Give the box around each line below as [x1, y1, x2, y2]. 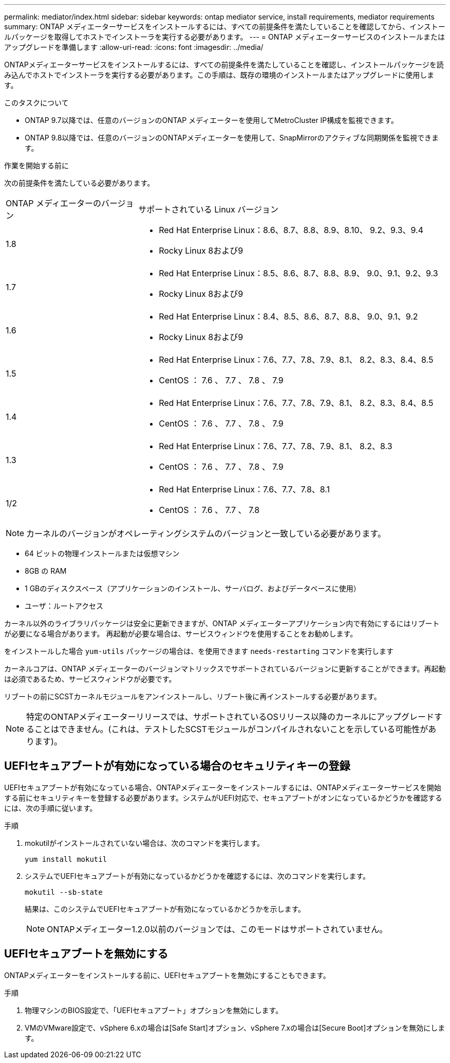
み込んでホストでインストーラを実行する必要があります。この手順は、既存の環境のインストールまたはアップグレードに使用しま [4, 70, 435, 79]
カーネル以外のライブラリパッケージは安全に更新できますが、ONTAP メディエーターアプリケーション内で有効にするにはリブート [4, 619, 440, 628]
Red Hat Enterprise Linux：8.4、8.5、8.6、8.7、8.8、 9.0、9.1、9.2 [159, 311, 418, 322]
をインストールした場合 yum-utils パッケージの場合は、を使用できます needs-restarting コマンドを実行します [4, 647, 393, 655]
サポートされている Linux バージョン [138, 204, 278, 215]
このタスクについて [4, 98, 69, 107]
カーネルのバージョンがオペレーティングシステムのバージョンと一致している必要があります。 [26, 528, 386, 539]
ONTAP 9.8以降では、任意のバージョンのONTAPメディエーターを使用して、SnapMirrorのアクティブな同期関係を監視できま [25, 133, 439, 142]
